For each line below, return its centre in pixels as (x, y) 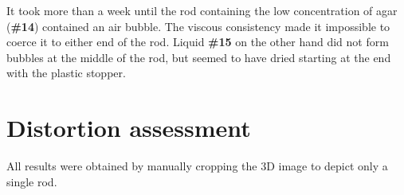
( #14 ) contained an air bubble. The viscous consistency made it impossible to (198, 26)
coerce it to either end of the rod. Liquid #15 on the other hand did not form (198, 42)
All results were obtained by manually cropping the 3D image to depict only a (197, 166)
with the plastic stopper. (66, 73)
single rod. (32, 181)
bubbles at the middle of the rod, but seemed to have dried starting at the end (199, 57)
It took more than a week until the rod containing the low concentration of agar (202, 10)
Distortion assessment (129, 128)
